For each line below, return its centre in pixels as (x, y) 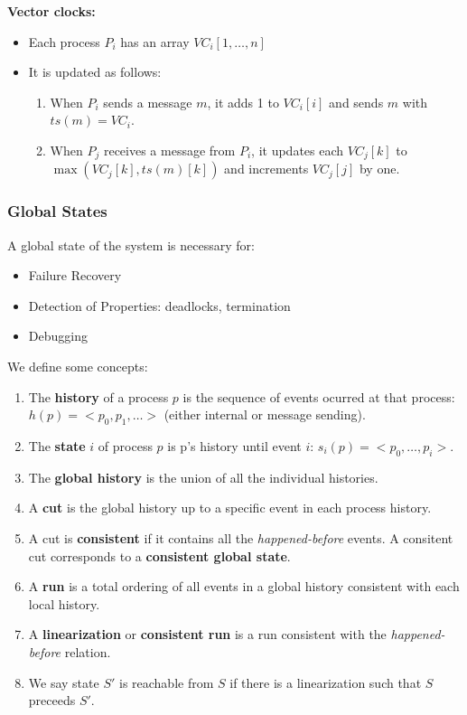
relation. (88, 651)
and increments (266, 169)
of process (125, 446)
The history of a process (98, 396)
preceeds (52, 700)
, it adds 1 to (243, 102)
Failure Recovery (75, 275)
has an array (155, 41)
